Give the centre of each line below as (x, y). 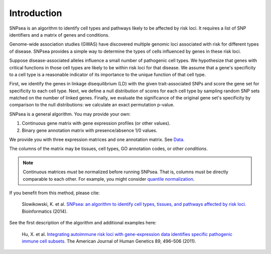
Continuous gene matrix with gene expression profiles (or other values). (96, 123)
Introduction (36, 13)
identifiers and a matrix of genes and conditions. (59, 35)
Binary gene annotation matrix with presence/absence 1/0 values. (90, 130)
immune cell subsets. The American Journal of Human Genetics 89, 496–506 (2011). (109, 241)
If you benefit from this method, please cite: (54, 193)
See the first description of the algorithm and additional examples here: (83, 223)
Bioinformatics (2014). (45, 211)
